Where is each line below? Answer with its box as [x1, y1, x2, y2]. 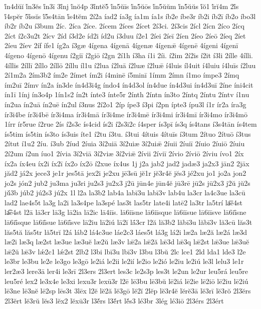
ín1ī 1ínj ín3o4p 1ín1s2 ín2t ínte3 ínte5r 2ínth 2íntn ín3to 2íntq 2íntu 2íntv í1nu [5, 89, 249, 100]
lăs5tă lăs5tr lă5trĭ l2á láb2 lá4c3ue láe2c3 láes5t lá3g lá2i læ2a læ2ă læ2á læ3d [5, 226, 247, 237]
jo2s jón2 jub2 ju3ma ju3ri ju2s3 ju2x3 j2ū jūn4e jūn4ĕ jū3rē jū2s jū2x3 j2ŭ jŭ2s [5, 177, 250, 188]
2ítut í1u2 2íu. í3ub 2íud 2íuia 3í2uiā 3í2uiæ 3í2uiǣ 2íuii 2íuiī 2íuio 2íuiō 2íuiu [5, 138, 245, 149]
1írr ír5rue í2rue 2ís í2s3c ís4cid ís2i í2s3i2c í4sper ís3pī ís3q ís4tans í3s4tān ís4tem [5, 119, 257, 129]
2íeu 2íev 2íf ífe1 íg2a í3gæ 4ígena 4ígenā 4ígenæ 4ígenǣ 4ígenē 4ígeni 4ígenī [5, 40, 238, 51]
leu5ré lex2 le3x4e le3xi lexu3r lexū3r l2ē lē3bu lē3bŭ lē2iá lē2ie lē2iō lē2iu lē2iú [5, 275, 248, 286]
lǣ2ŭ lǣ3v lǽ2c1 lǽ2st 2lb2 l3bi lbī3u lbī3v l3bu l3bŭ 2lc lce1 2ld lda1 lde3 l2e [5, 246, 246, 256]
